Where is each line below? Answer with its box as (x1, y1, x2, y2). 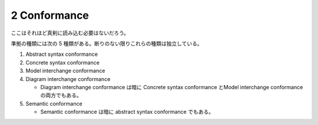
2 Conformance (11, 9, 90, 22)
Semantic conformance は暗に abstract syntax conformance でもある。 (40, 109, 214, 116)
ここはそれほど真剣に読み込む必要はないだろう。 (11, 29, 130, 36)
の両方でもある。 (40, 92, 82, 99)
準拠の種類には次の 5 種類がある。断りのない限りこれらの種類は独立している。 (11, 40, 203, 47)
